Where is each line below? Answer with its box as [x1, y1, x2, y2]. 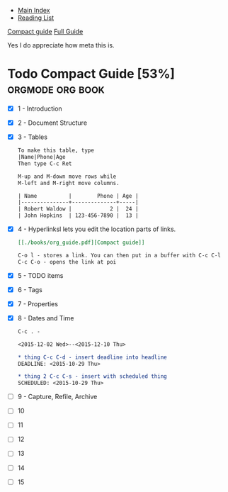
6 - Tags [17, 285, 42, 293]
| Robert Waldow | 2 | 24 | [17, 206, 139, 213]
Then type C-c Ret [17, 160, 72, 167]
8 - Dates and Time [17, 313, 74, 322]
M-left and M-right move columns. [17, 179, 120, 186]
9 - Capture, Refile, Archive [17, 393, 98, 401]
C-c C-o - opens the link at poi [17, 258, 117, 265]
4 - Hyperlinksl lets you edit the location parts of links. [17, 225, 176, 233]
